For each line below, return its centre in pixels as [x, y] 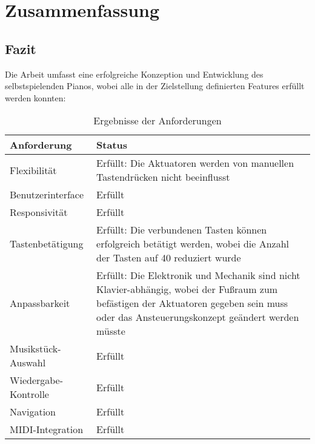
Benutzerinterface [47, 195]
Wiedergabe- [37, 380]
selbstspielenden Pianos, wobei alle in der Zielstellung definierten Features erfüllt [155, 86]
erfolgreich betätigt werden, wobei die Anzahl [193, 244]
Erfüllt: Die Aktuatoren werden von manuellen [195, 163]
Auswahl [28, 363]
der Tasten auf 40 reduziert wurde [169, 258]
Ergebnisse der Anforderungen [157, 121]
